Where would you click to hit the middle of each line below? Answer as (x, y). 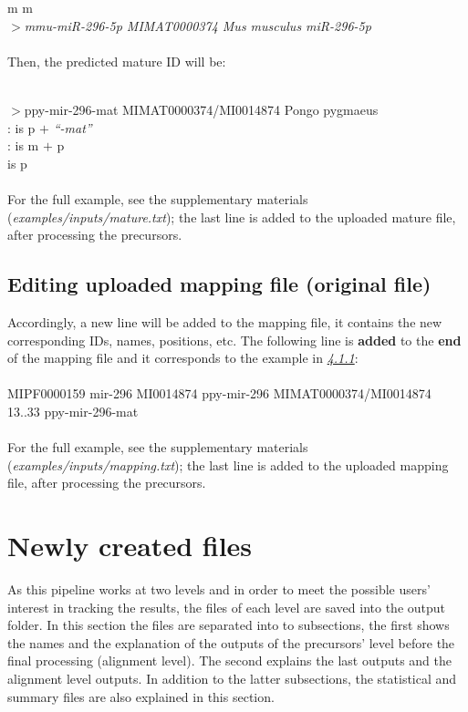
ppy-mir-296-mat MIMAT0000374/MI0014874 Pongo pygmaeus (201, 109)
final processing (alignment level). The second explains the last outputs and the (230, 660)
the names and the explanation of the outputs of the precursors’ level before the (231, 642)
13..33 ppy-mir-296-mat (73, 411)
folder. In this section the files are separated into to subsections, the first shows (229, 625)
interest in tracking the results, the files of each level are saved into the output (227, 607)
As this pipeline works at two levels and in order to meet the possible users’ (219, 588)
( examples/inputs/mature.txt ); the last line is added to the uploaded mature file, (232, 217)
